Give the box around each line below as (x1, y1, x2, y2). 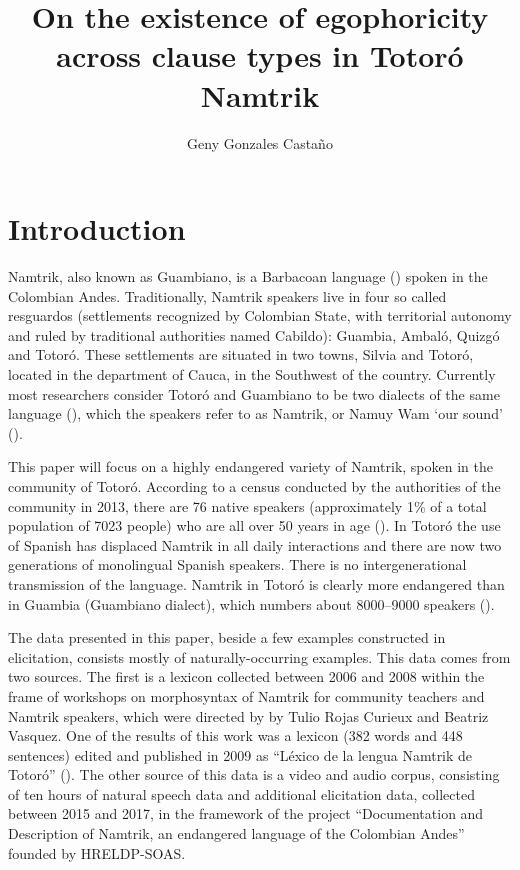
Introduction (8, 208, 186, 249)
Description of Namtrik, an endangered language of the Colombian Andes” (8, 823, 465, 844)
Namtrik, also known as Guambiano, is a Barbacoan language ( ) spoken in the (8, 266, 488, 287)
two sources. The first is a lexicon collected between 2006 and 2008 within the (8, 666, 485, 687)
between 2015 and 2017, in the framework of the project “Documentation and (8, 803, 484, 824)
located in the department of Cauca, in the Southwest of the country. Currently (8, 364, 496, 384)
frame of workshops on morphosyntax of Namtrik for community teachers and (8, 685, 485, 706)
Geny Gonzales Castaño (187, 132, 333, 153)
